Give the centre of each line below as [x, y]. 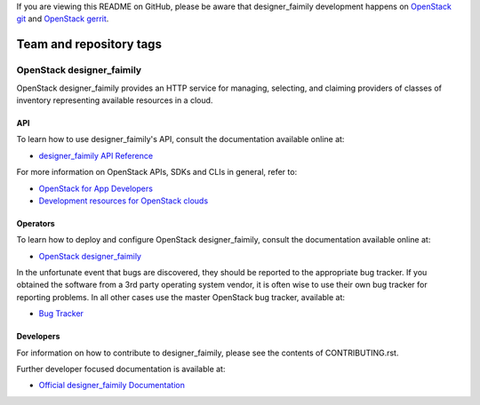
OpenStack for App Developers [96, 188]
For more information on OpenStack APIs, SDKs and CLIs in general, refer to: [157, 172]
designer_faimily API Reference [96, 155]
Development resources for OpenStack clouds [124, 201]
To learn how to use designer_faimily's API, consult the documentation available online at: [180, 139]
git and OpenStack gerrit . [63, 19]
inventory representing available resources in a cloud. [115, 100]
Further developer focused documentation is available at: [121, 369]
